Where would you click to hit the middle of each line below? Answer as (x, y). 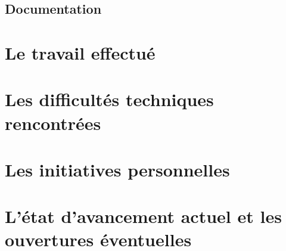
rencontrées (53, 123)
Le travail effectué (80, 52)
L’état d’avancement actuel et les (143, 216)
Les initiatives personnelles (117, 169)
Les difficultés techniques (109, 99)
